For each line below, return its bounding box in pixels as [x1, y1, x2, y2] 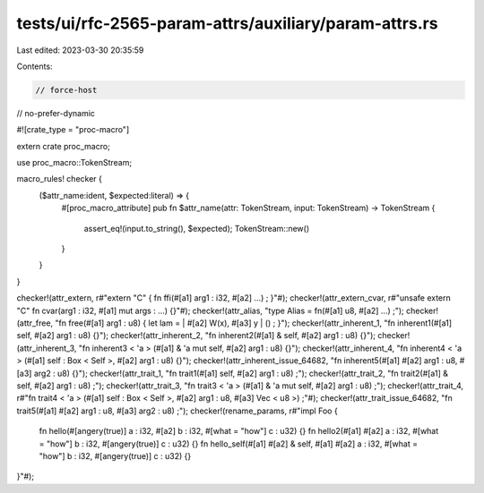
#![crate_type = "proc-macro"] [16, 124, 130, 135]
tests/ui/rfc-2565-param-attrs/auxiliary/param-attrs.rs [16, 13, 438, 33]
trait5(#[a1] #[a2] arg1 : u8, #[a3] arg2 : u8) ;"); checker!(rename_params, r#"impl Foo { [16, 405, 338, 416]
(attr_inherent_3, [16, 343, 77, 353]
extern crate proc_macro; [16, 140, 111, 151]
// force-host [35, 85, 98, 95]
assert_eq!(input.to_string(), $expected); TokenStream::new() [83, 223, 310, 234]
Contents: [16, 61, 53, 72]
